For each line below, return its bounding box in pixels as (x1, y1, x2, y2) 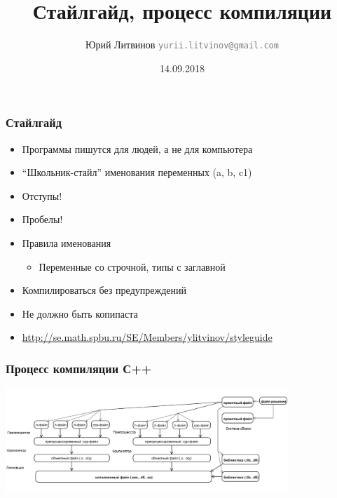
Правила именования (22, 236, 111, 250)
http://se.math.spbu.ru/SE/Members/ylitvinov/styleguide (22, 330, 273, 344)
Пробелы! (22, 212, 63, 227)
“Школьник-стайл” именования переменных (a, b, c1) (22, 165, 252, 180)
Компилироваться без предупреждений (22, 283, 186, 297)
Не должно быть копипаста (22, 306, 138, 321)
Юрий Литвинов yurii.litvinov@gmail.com (85, 37, 279, 52)
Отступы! (22, 188, 62, 203)
